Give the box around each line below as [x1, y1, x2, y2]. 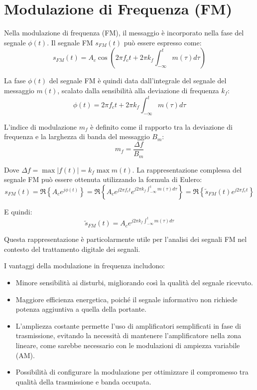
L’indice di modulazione [4, 121, 77, 132]
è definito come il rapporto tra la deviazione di [90, 121, 233, 132]
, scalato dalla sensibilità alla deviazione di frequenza [57, 85, 219, 95]
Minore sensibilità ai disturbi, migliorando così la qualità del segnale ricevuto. [15, 277, 253, 288]
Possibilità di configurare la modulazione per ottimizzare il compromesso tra [15, 367, 249, 377]
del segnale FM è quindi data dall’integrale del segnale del [49, 75, 227, 86]
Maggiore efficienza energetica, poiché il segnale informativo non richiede [15, 294, 238, 304]
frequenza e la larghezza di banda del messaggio [4, 131, 150, 142]
